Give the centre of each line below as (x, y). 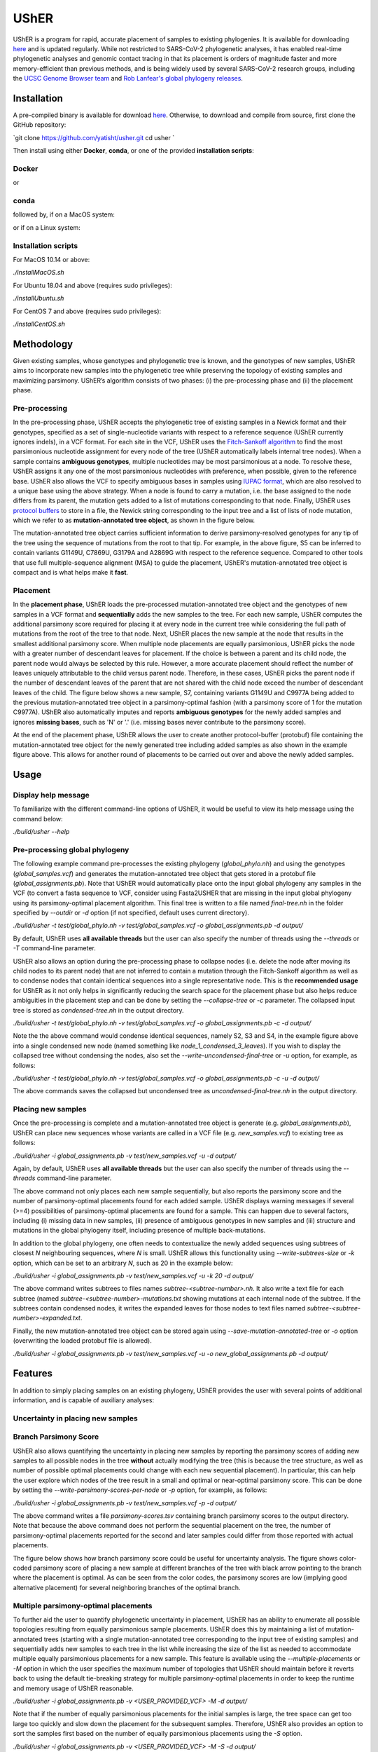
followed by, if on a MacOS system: (64, 214)
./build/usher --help (41, 831)
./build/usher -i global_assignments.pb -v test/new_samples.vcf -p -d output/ (125, 1503)
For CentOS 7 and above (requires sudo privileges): (87, 311)
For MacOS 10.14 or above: (51, 260)
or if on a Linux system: (47, 227)
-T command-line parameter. (54, 948)
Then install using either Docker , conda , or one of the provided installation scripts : (134, 151)
